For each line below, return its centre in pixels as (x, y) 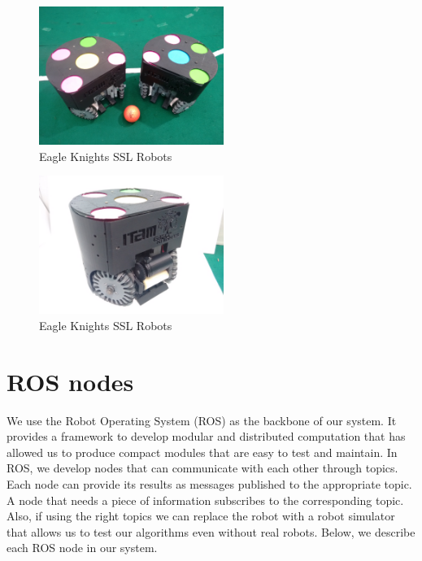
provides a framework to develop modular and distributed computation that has (206, 436)
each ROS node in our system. (82, 548)
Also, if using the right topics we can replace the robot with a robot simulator (201, 516)
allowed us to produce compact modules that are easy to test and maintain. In (202, 452)
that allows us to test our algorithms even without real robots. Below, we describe (211, 531)
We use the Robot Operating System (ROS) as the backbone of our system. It (202, 420)
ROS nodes (70, 381)
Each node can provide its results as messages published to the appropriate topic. (209, 484)
